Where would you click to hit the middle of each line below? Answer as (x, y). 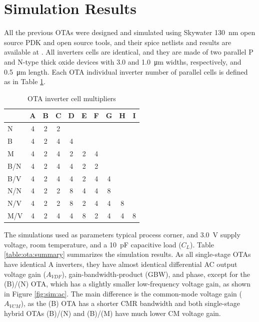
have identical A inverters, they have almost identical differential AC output (121, 264)
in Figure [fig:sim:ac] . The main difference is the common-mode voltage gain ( (123, 293)
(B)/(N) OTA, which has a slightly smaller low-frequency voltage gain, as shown (127, 284)
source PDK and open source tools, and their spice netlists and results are (118, 42)
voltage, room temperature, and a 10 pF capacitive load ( (93, 244)
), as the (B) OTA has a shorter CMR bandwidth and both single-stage (130, 303)
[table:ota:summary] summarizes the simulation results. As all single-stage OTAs (127, 254)
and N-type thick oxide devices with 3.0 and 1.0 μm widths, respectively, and (123, 61)
